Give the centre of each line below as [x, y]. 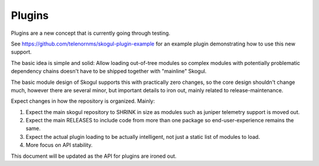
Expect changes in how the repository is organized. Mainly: [83, 101]
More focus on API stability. [59, 145]
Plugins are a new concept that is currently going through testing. [91, 33]
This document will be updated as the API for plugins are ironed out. [94, 156]
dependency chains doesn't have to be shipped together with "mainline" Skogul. [109, 71]
